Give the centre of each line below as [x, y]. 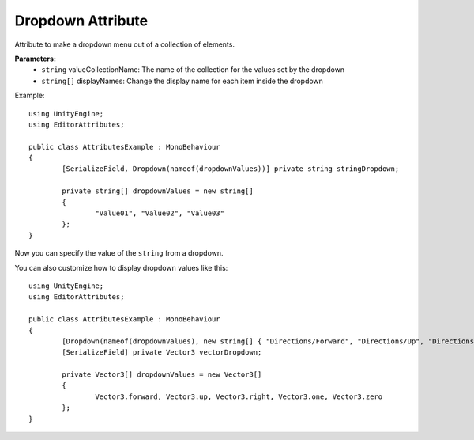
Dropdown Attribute [81, 21]
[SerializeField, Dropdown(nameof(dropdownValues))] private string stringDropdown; [231, 169]
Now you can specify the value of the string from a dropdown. [119, 253]
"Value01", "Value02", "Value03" [160, 213]
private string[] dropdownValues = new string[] [158, 191]
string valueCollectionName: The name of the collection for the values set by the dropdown [193, 70]
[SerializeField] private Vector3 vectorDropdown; [162, 353]
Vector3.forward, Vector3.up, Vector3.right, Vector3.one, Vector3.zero [239, 396]
